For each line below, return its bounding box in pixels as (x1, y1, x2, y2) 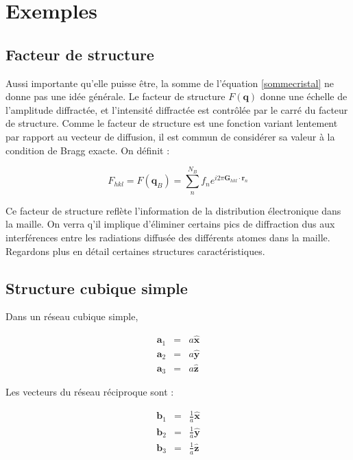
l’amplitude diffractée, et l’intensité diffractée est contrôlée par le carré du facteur (5, 102, 348, 117)
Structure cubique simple (5, 277, 188, 298)
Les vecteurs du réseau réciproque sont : (5, 385, 174, 399)
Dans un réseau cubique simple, (5, 309, 138, 324)
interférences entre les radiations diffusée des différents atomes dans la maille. (5, 230, 330, 244)
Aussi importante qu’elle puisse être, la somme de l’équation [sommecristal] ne (5, 75, 334, 90)
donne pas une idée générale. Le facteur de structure (5, 89, 226, 104)
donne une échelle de (260, 89, 348, 104)
